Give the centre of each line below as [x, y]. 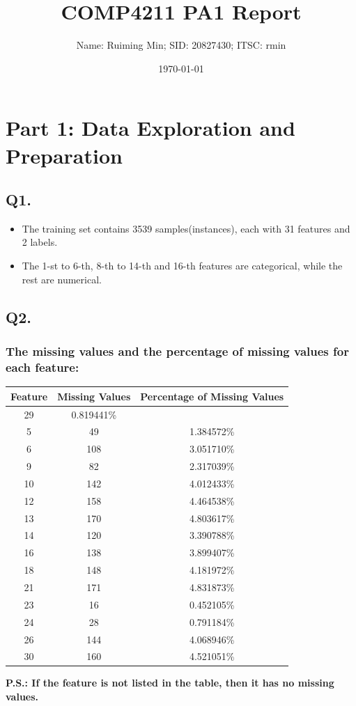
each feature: [42, 367]
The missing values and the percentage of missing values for [177, 351]
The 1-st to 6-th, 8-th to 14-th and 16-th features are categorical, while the [182, 266]
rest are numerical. [62, 279]
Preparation [64, 155]
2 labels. [40, 242]
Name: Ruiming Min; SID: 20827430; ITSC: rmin [181, 45]
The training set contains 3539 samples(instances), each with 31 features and [186, 228]
